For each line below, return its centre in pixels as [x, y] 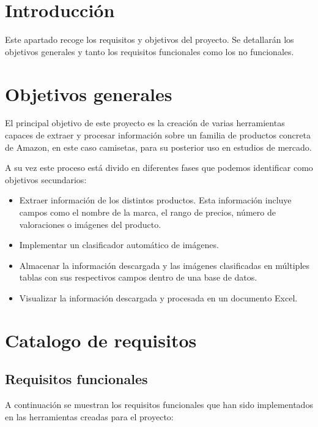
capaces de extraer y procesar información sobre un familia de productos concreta [158, 135]
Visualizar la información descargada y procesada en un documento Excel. [158, 297]
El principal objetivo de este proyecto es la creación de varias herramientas [145, 123]
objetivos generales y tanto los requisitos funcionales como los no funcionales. [150, 51]
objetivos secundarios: [46, 179]
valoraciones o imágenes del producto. [90, 224]
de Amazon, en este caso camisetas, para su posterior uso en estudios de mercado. [158, 147]
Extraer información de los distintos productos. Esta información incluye [155, 200]
